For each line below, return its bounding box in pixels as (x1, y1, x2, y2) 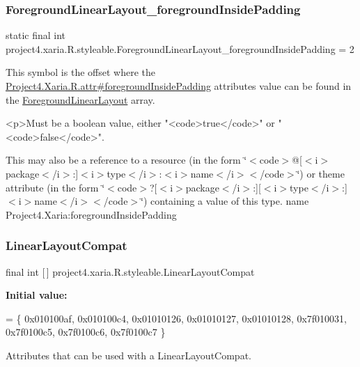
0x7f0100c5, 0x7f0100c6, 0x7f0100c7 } (6, 325, 166, 339)
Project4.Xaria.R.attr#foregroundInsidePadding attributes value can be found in (6, 79, 352, 93)
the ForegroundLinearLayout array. (6, 92, 155, 107)
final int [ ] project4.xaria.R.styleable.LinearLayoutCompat (6, 264, 255, 279)
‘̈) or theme (297, 166, 345, 180)
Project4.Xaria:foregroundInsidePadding (6, 207, 177, 221)
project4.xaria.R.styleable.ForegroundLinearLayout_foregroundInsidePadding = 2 (6, 41, 354, 56)
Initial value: (6, 288, 68, 302)
